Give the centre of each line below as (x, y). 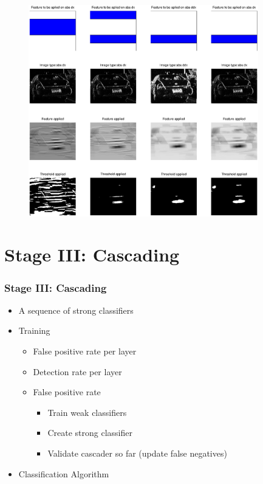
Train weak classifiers (87, 412)
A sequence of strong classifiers (76, 310)
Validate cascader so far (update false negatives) (137, 453)
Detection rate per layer (77, 371)
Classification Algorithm (64, 473)
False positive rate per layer (85, 351)
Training (34, 330)
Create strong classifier (90, 433)
